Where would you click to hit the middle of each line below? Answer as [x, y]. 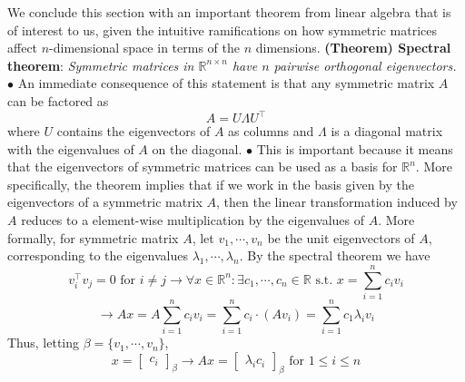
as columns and [271, 131]
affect [23, 48]
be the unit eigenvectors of [341, 237]
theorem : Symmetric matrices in [101, 65]
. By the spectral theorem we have [335, 255]
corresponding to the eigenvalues [98, 255]
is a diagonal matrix [387, 131]
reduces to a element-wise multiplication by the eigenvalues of [193, 220]
